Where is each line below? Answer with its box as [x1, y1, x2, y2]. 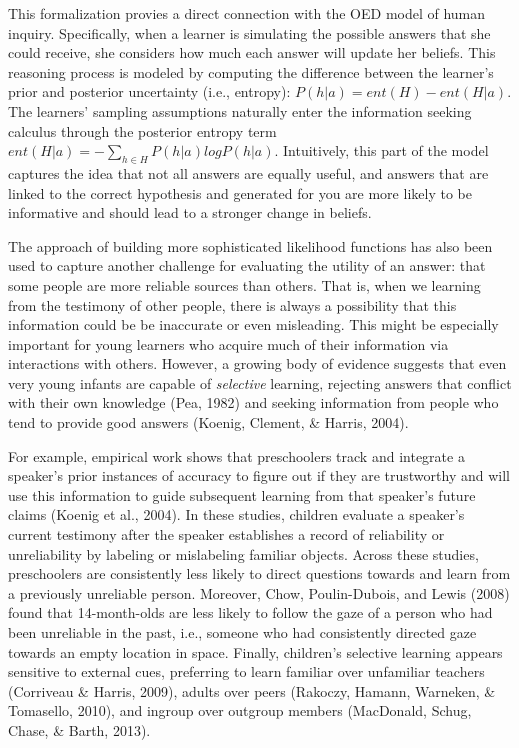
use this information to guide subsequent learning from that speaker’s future [8, 484, 476, 505]
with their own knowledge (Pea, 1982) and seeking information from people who [8, 392, 499, 413]
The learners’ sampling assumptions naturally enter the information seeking [8, 100, 472, 121]
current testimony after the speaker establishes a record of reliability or [8, 524, 445, 545]
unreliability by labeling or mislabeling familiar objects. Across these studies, [8, 543, 479, 564]
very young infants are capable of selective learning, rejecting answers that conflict [8, 372, 512, 393]
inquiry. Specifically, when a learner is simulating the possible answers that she [8, 22, 491, 43]
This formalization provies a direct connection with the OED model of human [8, 3, 486, 23]
